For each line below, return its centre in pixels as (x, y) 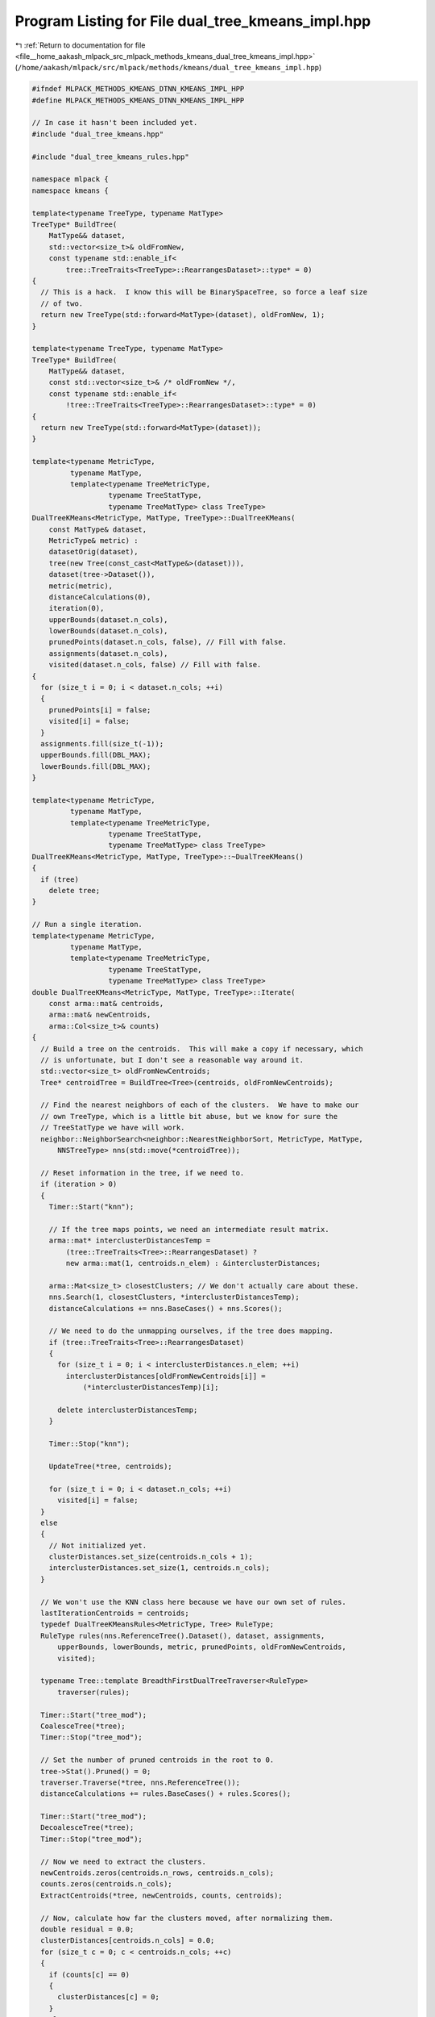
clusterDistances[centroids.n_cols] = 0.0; (128, 1941)
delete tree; (75, 891)
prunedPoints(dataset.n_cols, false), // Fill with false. (168, 642)
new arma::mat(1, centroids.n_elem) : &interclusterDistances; (193, 1263)
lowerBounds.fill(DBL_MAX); (96, 766)
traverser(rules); (94, 1692)
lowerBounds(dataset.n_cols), (108, 631)
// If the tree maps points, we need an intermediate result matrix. (189, 1229)
